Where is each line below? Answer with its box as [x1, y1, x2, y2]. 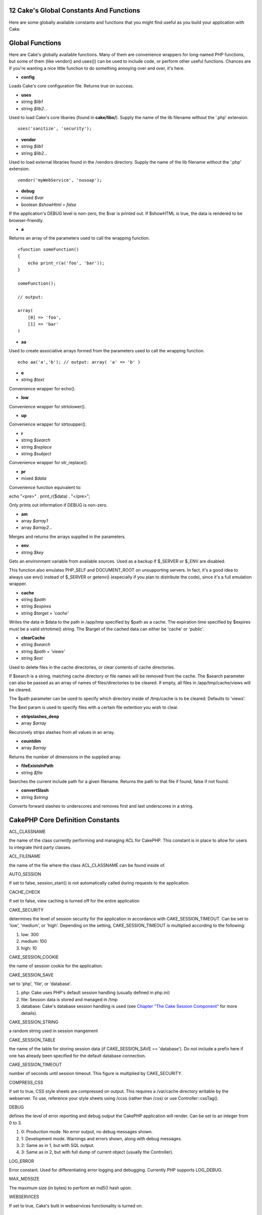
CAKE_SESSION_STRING [9, 1019, 59, 1025]
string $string [21, 794, 49, 800]
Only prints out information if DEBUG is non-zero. [9, 502, 108, 508]
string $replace [21, 444, 52, 450]
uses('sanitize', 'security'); [17, 126, 92, 131]
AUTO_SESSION [9, 871, 41, 877]
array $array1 [21, 518, 49, 524]
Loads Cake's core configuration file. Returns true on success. [9, 83, 134, 89]
